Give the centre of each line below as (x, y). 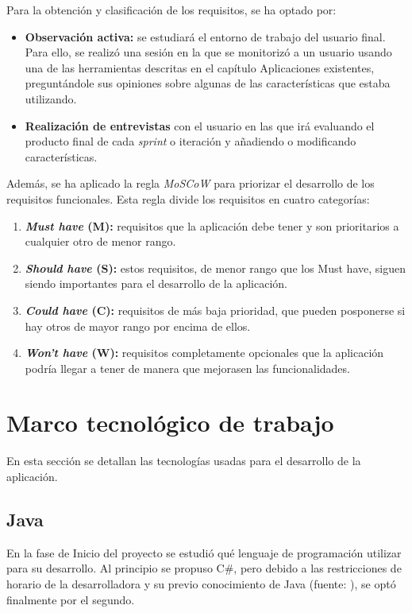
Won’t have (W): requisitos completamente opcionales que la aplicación (204, 353)
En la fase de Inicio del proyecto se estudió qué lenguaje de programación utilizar (204, 552)
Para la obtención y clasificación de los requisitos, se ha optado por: (171, 10)
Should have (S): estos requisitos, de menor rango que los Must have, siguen (215, 268)
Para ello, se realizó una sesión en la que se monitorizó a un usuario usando (208, 52)
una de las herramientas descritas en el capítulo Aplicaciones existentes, (200, 67)
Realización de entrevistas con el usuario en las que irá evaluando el (200, 125)
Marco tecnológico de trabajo (170, 423)
